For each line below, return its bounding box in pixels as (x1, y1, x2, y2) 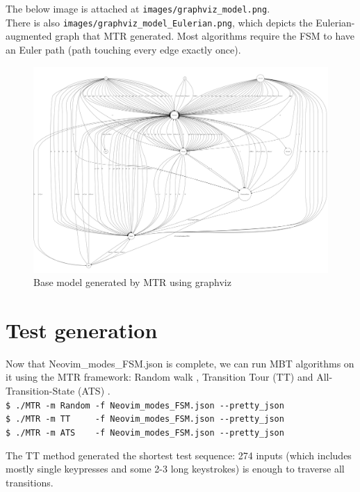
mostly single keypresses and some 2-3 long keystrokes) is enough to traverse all (6, 461, 345, 476)
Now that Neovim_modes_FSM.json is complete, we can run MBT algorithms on (6, 356, 354, 370)
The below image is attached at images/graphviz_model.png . (6, 1, 270, 15)
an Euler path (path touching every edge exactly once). (6, 42, 241, 56)
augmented (6, 29, 52, 43)
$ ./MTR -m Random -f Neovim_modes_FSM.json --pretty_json (6, 400, 284, 411)
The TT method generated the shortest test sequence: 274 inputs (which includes (6, 447, 352, 462)
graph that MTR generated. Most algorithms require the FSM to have (55, 29, 355, 43)
